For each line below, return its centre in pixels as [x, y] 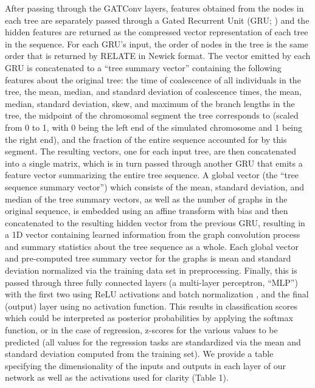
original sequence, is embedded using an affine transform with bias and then [147, 211]
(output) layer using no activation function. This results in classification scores [151, 306]
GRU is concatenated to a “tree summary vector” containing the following [143, 67]
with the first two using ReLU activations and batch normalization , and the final [157, 294]
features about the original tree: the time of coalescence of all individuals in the [153, 79]
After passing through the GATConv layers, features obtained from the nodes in [154, 8]
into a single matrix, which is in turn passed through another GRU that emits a [154, 163]
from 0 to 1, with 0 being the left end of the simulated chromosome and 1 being [154, 127]
